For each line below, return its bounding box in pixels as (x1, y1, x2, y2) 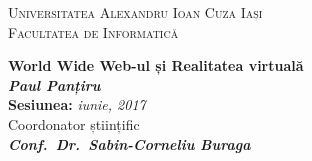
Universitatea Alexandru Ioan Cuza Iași (8, 2, 263, 22)
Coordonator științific (8, 113, 140, 134)
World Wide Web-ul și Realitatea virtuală (8, 55, 304, 76)
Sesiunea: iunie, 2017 (8, 94, 146, 115)
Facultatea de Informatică (8, 21, 179, 42)
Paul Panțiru (8, 74, 101, 95)
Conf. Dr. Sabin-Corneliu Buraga (8, 133, 251, 154)
